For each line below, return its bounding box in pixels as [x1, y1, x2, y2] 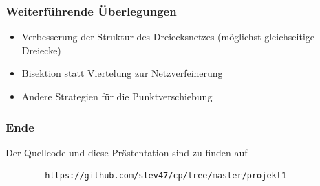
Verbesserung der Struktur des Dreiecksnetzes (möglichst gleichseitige [21, 30, 315, 44]
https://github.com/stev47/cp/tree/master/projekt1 [45, 171, 287, 181]
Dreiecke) [21, 43, 61, 57]
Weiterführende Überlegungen [6, 2, 177, 19]
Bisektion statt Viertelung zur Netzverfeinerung [21, 66, 223, 80]
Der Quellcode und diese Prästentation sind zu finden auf [6, 145, 248, 159]
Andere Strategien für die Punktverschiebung [21, 89, 213, 103]
